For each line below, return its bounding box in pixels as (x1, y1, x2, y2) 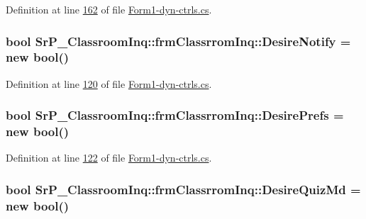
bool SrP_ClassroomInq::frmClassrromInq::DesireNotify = (6, 32, 351, 50)
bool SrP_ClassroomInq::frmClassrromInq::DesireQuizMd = (6, 180, 361, 198)
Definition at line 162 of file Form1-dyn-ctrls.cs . (6, 2, 212, 16)
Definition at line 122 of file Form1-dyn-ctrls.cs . (6, 150, 212, 165)
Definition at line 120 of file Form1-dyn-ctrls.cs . (6, 76, 212, 91)
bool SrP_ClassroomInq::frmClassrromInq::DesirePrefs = (6, 106, 344, 124)
